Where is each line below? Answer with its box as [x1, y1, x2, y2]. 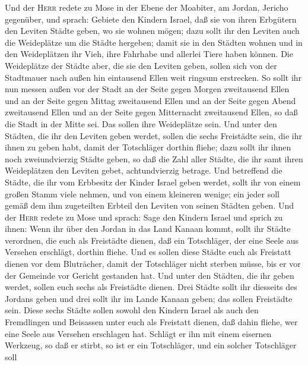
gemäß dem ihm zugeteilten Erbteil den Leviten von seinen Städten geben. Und [5, 199, 294, 212]
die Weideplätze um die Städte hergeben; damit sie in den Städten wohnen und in [5, 36, 303, 48]
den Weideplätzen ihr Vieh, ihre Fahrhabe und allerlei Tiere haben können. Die [5, 48, 293, 60]
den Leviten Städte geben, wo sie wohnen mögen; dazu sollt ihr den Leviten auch [5, 24, 300, 37]
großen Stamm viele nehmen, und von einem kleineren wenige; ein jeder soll [5, 187, 280, 200]
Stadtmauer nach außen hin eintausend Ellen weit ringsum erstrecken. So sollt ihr [5, 71, 302, 83]
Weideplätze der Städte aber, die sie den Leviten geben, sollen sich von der [5, 59, 277, 71]
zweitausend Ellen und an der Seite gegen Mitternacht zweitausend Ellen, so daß [5, 106, 298, 118]
